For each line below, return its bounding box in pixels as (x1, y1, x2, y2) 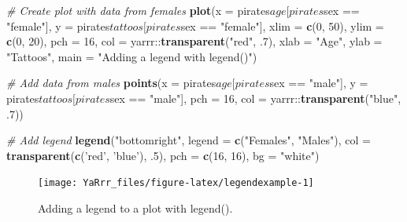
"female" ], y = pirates (6, 17, 110, 34)
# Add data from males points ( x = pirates (6, 75, 216, 91)
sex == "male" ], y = (269, 75, 368, 91)
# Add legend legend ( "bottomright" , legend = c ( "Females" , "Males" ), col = (6, 132, 371, 148)
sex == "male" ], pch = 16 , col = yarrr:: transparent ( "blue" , (109, 89, 401, 106)
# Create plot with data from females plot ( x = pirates (6, 2, 270, 18)
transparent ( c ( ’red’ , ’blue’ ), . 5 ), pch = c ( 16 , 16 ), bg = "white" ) (6, 147, 320, 163)
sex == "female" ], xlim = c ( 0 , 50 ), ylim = (180, 17, 384, 34)
